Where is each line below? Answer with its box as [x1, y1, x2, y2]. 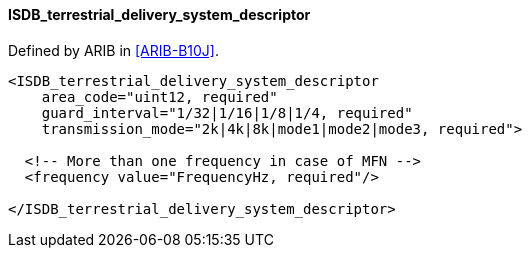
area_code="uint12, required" [41, 88, 278, 105]
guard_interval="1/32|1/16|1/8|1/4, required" [41, 104, 413, 121]
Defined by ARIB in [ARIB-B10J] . [8, 41, 219, 59]
